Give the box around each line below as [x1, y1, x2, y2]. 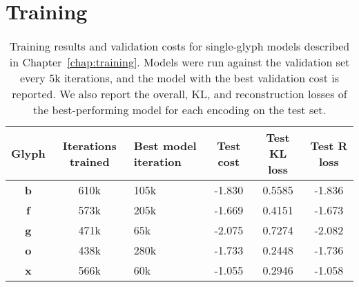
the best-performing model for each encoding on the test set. [33, 102, 326, 118]
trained [69, 153, 110, 169]
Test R [310, 137, 348, 154]
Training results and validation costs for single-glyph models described [9, 38, 350, 55]
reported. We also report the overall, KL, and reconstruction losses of [12, 86, 347, 102]
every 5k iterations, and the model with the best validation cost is [19, 70, 340, 86]
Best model [133, 137, 197, 154]
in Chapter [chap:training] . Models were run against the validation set [9, 54, 350, 71]
